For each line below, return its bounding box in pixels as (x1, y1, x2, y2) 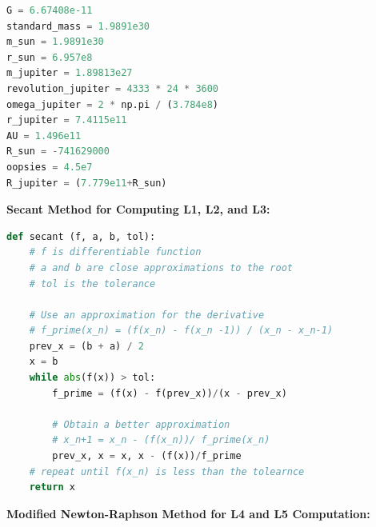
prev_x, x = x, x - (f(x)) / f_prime (52, 450, 242, 462)
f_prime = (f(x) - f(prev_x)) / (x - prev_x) (52, 387, 287, 399)
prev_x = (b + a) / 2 (29, 340, 144, 352)
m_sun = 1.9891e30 (6, 36, 104, 48)
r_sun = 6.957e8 (6, 51, 93, 63)
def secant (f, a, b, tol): (6, 230, 156, 242)
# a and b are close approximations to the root (29, 262, 293, 273)
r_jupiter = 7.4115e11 (6, 114, 127, 126)
